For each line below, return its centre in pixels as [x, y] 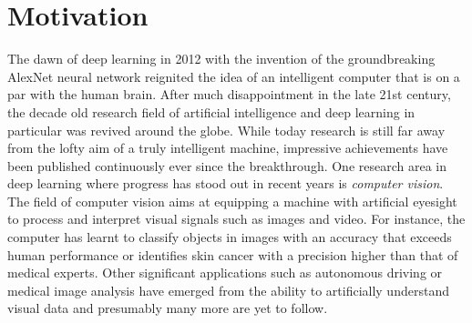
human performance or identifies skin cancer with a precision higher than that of [233, 254]
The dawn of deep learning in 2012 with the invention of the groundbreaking [221, 59]
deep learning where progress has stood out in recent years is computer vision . [226, 183]
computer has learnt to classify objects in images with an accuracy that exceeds [230, 237]
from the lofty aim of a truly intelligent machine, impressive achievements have [228, 148]
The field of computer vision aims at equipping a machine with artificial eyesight [232, 201]
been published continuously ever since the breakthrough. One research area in [227, 165]
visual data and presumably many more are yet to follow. [168, 308]
